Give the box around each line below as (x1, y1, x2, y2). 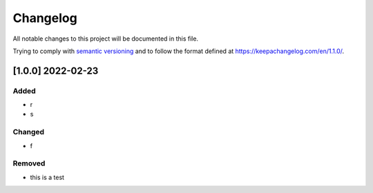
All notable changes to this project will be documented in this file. (12, 34, 199, 43)
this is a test (30, 173, 65, 181)
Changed (12, 128, 45, 137)
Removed (12, 159, 46, 168)
